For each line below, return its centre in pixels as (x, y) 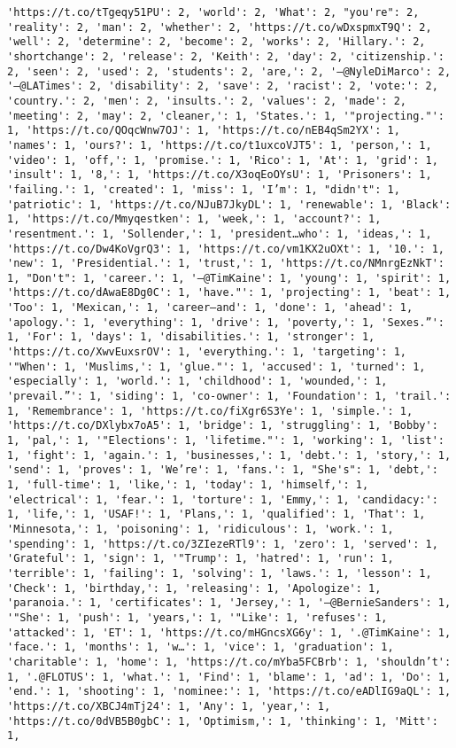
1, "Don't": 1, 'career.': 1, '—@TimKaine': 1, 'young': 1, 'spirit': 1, (229, 278)
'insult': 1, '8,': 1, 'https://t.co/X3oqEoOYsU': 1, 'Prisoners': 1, (220, 175)
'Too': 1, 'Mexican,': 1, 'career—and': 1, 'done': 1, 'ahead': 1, (210, 308)
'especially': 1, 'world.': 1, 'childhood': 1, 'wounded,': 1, (197, 382)
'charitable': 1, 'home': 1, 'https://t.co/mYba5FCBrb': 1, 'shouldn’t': (229, 662)
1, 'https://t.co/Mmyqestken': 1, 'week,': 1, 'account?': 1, (194, 219)
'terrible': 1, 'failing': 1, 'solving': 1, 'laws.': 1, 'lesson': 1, (220, 573)
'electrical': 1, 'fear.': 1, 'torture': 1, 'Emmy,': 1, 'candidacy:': (223, 499)
